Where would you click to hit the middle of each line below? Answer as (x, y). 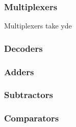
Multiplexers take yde (38, 26)
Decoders (23, 48)
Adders (19, 71)
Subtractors (29, 95)
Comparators (32, 118)
